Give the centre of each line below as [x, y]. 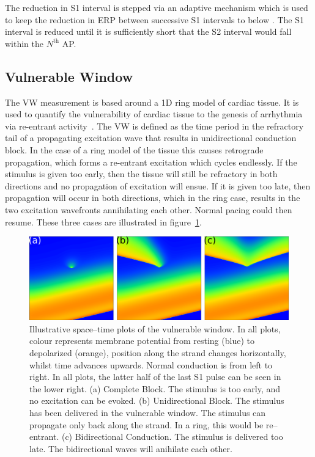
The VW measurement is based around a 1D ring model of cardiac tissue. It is [152, 102]
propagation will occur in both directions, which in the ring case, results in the [153, 198]
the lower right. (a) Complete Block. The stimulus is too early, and [155, 388]
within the [24, 43]
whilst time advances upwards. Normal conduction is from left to [151, 364]
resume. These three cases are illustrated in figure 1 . [103, 221]
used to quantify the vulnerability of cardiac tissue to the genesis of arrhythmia [154, 114]
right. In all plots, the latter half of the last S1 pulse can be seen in [155, 377]
